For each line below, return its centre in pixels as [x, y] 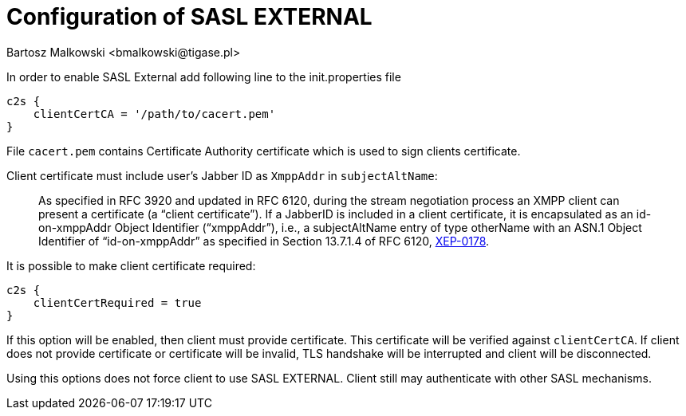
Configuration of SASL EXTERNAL [189, 17]
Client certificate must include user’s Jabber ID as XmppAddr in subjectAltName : [222, 175]
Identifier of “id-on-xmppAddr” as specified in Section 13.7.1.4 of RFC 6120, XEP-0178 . [264, 241]
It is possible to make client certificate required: [131, 265]
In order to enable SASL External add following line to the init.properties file [204, 77]
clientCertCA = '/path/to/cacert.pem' [154, 114]
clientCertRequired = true [117, 302]
